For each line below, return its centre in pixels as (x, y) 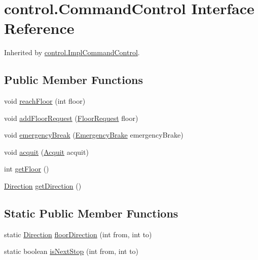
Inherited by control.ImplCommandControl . (72, 52)
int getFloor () (27, 169)
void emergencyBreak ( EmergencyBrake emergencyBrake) (94, 135)
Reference (39, 28)
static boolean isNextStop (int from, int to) (71, 251)
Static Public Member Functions (91, 213)
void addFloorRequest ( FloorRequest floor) (71, 118)
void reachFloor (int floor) (45, 101)
